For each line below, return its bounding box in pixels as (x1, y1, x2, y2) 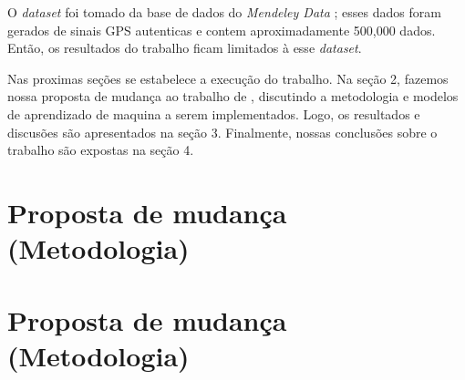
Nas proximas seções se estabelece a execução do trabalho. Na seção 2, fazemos (7, 68, 449, 87)
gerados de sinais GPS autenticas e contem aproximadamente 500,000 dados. (7, 20, 436, 39)
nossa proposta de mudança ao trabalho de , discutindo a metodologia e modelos (7, 87, 459, 106)
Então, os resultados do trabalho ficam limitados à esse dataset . (7, 38, 362, 57)
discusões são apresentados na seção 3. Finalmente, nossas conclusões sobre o (7, 122, 438, 141)
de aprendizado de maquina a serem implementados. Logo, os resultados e (7, 104, 420, 123)
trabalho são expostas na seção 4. (7, 140, 194, 159)
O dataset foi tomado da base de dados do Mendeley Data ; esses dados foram (7, 3, 441, 21)
